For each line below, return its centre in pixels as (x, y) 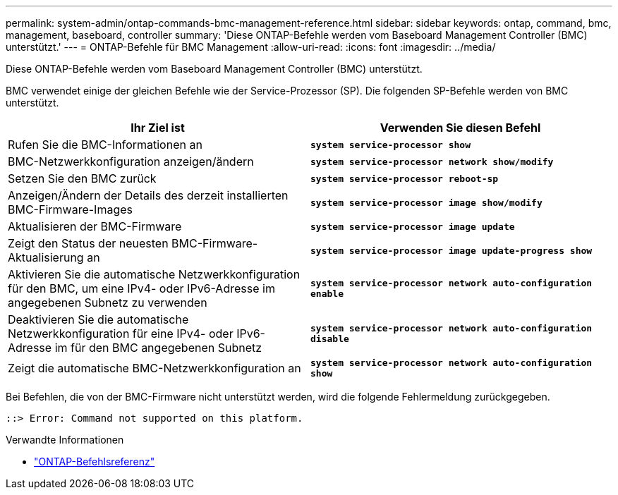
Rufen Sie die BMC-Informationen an (105, 145)
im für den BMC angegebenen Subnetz (158, 348)
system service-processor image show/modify (426, 202)
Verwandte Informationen (65, 440)
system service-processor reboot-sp (405, 178)
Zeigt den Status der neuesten (88, 243)
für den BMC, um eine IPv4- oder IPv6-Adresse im (141, 288)
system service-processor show (390, 145)
